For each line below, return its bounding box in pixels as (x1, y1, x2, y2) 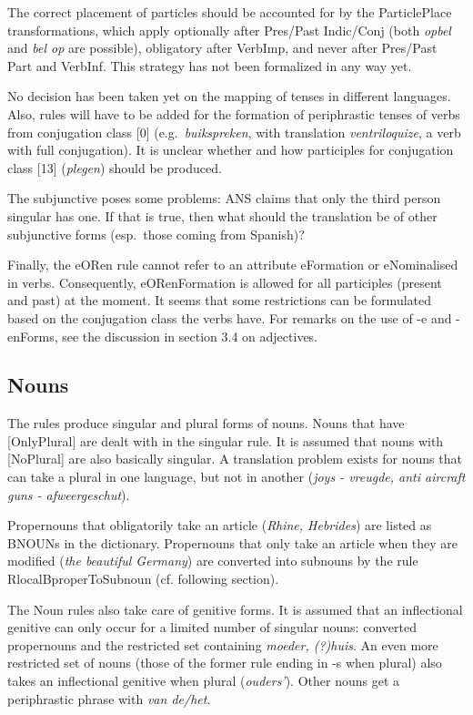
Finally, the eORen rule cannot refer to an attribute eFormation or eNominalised (7, 255, 458, 274)
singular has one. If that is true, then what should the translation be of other (7, 206, 438, 225)
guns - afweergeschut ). (7, 485, 130, 504)
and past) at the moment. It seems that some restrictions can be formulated (7, 291, 432, 310)
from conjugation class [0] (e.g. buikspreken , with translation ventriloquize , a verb (7, 122, 461, 141)
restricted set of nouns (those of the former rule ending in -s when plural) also (7, 653, 442, 672)
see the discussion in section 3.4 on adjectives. (62, 326, 318, 345)
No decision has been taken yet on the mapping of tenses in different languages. (7, 87, 451, 106)
